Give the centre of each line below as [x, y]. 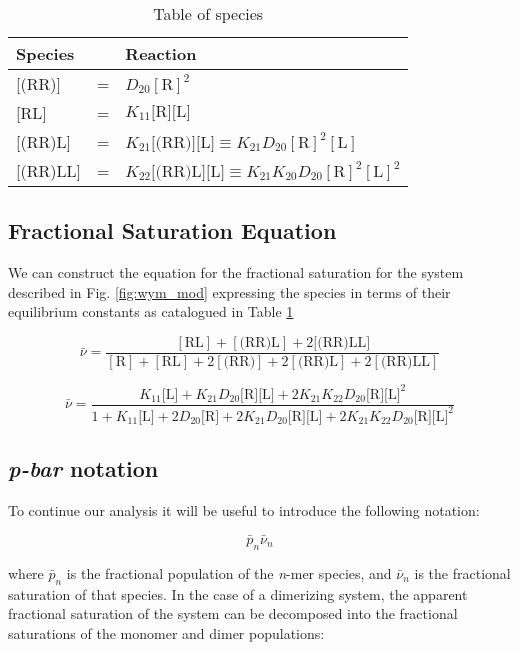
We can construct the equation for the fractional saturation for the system [236, 272]
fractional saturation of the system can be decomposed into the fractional [233, 613]
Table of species [208, 13]
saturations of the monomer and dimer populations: [166, 632]
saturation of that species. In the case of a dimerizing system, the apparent [238, 593]
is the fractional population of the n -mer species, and [229, 572]
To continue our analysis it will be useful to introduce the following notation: [244, 510]
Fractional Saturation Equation [172, 230]
